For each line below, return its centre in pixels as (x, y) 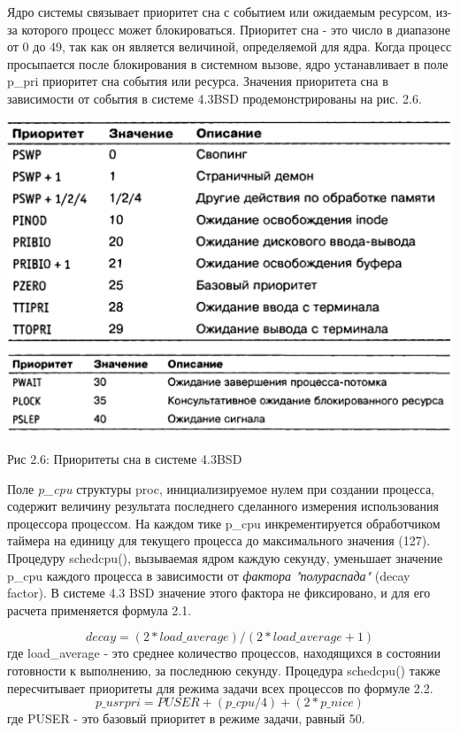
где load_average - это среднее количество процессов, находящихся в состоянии (224, 653)
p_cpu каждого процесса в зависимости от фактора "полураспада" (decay (209, 575)
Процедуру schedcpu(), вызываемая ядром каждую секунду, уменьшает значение (225, 557)
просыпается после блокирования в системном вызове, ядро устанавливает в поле (228, 63)
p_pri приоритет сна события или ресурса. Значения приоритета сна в (198, 81)
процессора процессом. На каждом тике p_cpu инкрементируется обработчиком (224, 523)
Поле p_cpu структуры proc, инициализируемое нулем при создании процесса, (221, 488)
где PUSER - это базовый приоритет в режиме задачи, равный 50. (186, 718)
